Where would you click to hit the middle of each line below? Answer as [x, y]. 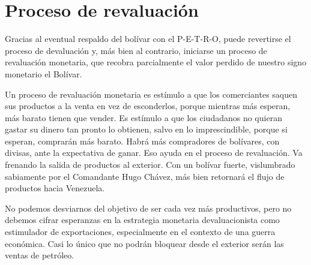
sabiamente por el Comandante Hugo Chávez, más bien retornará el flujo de [145, 176]
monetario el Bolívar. [44, 73]
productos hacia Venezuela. [55, 188]
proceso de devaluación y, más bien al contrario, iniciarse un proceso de [136, 50]
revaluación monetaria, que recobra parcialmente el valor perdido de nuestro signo [156, 62]
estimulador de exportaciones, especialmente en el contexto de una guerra [140, 232]
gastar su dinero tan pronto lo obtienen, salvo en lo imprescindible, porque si [146, 129]
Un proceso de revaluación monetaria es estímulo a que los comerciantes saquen [151, 94]
